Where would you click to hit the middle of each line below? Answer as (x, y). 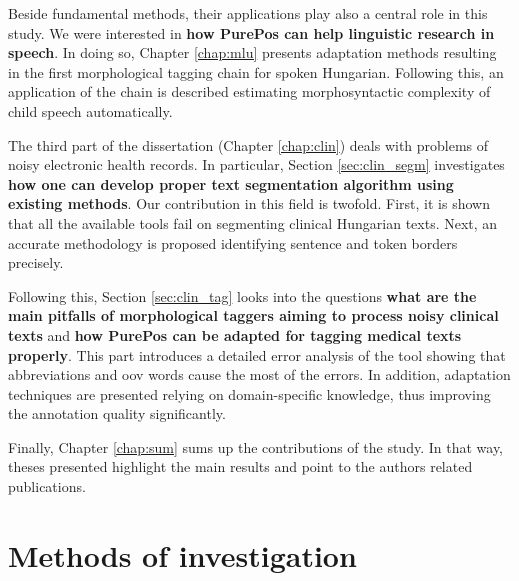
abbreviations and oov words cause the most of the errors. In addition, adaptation (259, 374)
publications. (47, 486)
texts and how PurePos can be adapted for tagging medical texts (235, 334)
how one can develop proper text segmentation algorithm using (231, 183)
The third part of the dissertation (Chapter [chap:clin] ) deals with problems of (248, 144)
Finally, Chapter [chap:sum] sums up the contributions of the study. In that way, (255, 446)
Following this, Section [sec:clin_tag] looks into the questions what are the (242, 295)
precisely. (36, 262)
